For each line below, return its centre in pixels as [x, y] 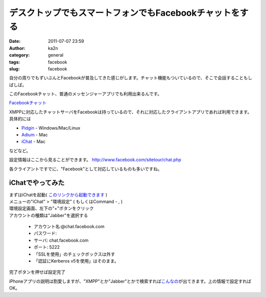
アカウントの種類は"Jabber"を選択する [49, 215]
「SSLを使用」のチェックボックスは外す [74, 254]
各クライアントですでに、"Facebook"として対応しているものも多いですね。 [85, 169]
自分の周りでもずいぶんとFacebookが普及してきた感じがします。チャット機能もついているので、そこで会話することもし [131, 78]
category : [19, 55]
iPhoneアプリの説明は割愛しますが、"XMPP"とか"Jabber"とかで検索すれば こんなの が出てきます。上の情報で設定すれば [130, 281]
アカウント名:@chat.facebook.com [69, 227]
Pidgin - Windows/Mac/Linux [51, 128]
